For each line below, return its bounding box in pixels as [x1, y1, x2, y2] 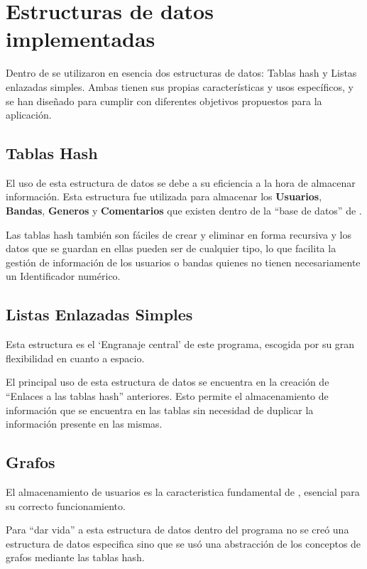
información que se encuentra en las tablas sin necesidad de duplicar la [6, 402, 314, 417]
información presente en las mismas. [6, 416, 163, 431]
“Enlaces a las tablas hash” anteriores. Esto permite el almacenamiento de [6, 389, 329, 403]
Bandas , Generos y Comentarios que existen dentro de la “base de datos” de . [6, 203, 362, 218]
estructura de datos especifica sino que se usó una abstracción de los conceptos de [6, 536, 361, 551]
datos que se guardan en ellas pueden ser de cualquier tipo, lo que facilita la [6, 241, 336, 256]
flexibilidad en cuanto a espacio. [6, 350, 145, 365]
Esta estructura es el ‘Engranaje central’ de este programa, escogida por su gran [6, 337, 355, 352]
